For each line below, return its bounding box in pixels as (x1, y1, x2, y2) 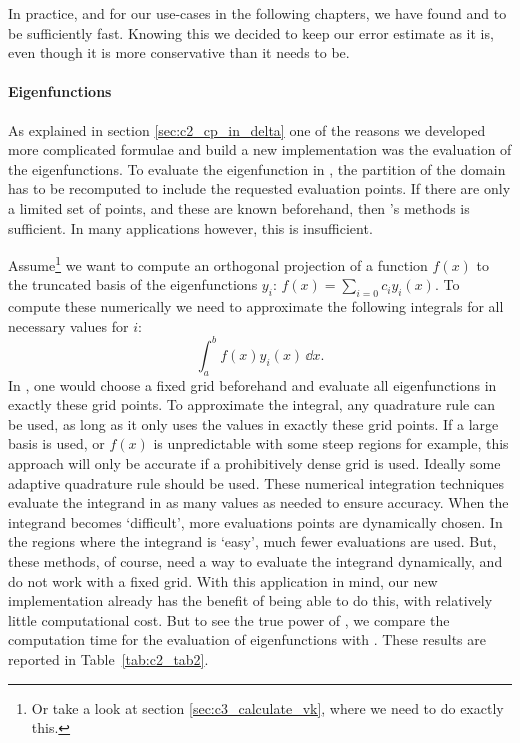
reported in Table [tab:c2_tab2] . (8, 648, 209, 669)
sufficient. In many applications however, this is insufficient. (8, 217, 373, 238)
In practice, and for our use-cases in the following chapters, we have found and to (8, 3, 507, 23)
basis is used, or (8, 433, 105, 454)
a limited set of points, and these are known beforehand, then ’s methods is (8, 197, 470, 218)
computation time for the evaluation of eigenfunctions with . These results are (8, 629, 486, 650)
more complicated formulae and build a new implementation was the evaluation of (8, 139, 512, 160)
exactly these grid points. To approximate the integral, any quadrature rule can (8, 394, 495, 415)
